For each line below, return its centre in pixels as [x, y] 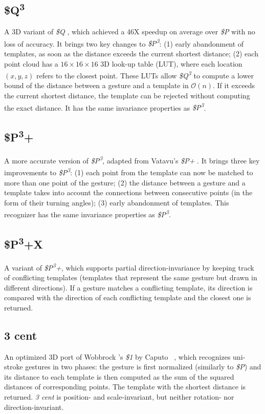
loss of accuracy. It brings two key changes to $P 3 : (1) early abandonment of [124, 43]
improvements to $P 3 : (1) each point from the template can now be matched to [129, 172]
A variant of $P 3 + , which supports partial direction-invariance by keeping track [129, 266]
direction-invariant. [34, 407]
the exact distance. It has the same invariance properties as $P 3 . [105, 107]
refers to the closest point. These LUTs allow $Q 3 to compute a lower [145, 75]
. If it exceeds [234, 85]
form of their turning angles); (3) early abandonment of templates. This [117, 202]
